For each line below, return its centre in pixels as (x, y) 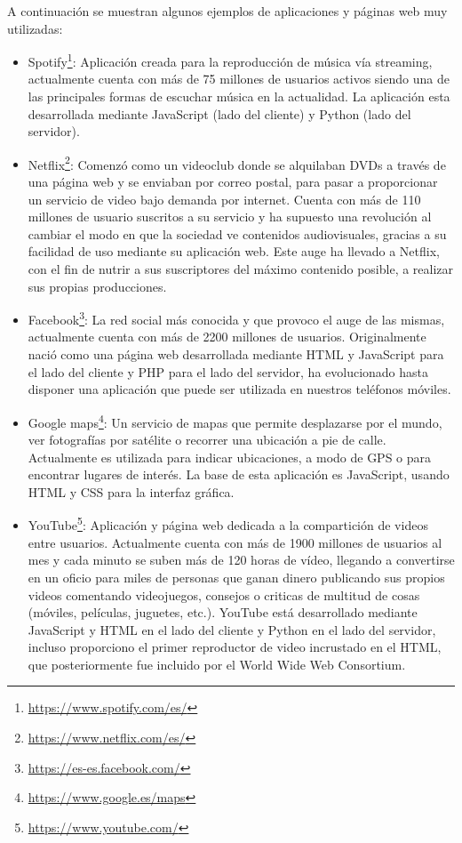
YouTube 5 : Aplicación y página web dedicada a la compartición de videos (228, 524)
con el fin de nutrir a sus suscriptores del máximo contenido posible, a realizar (241, 269)
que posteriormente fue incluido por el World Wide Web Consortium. (217, 664)
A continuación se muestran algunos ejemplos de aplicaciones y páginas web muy (227, 11)
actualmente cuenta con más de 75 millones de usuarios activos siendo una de (239, 79)
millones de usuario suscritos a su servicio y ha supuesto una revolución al (230, 217)
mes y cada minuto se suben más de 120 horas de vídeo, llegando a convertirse (241, 560)
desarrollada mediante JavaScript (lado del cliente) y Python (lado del (219, 113)
